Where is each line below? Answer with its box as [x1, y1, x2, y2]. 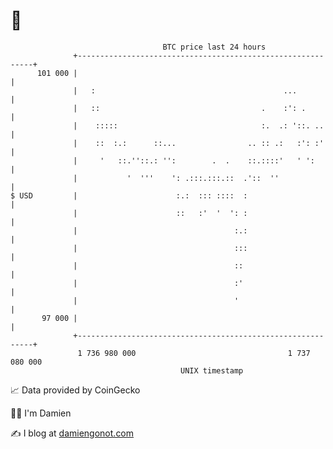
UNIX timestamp [180, 365, 244, 376]
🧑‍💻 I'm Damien [10, 407, 72, 419]
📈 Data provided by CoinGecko [10, 384, 141, 396]
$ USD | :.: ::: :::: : [10, 190, 248, 201]
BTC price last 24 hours [162, 42, 267, 52]
